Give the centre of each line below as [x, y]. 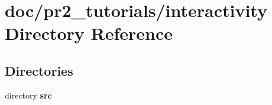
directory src [28, 95]
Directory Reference [89, 33]
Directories [39, 70]
